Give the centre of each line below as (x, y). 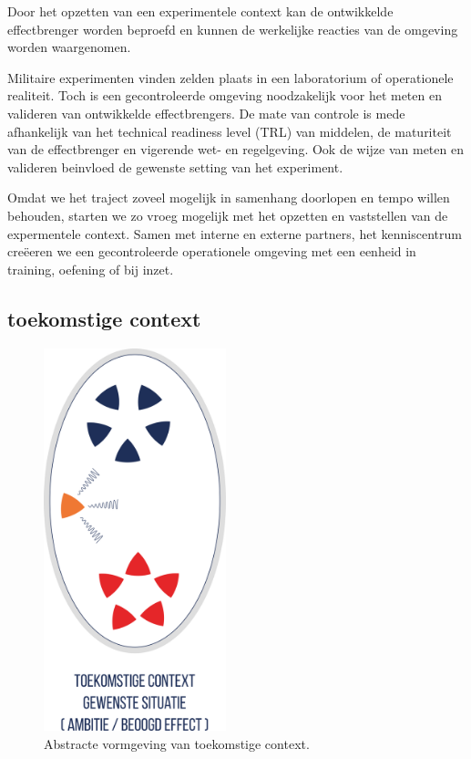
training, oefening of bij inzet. (91, 269)
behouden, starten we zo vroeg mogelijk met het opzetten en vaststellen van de (228, 215)
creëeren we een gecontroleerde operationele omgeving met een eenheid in (212, 251)
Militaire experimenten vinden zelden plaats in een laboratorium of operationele (230, 77)
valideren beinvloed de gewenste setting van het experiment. (175, 166)
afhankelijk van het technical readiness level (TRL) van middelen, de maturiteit (230, 131)
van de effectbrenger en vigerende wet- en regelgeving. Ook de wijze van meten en (235, 149)
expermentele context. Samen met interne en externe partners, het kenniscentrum (235, 233)
